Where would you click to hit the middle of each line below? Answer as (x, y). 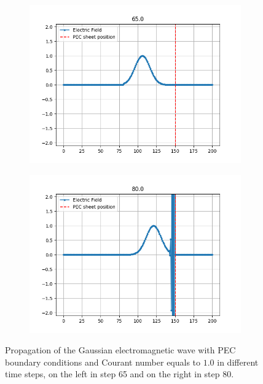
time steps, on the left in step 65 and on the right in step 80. (120, 374)
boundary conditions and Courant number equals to (103, 362)
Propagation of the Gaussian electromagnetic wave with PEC (120, 350)
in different (238, 362)
